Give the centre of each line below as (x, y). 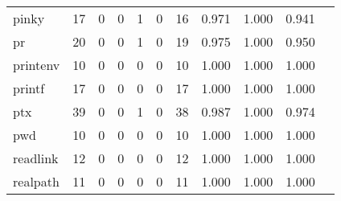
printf (29, 88)
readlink (36, 158)
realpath (36, 181)
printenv (37, 65)
